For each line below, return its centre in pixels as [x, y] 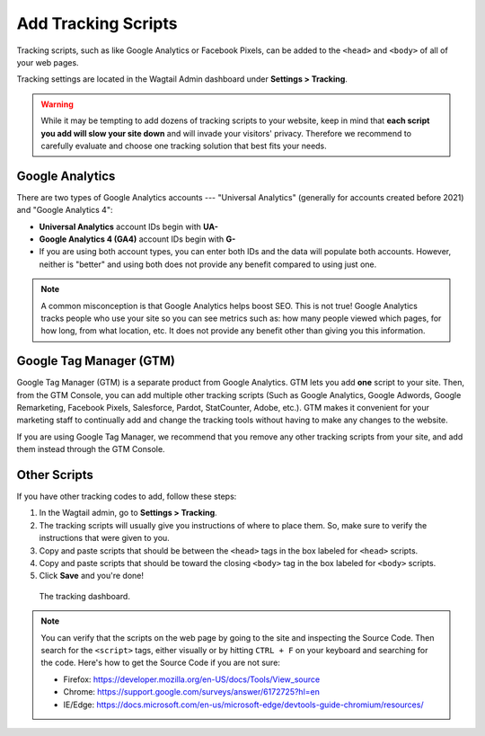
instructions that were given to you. [104, 538]
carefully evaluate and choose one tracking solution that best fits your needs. [184, 146]
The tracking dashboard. [84, 596]
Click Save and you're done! [91, 576]
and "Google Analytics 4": [65, 210]
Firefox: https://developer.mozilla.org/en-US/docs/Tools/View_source [192, 679]
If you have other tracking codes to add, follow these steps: [127, 497]
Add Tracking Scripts [97, 23]
